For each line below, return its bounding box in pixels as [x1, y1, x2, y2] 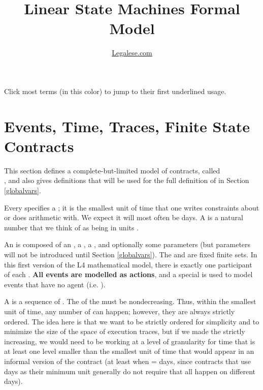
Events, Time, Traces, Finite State [4, 115, 250, 136]
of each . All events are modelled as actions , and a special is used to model [4, 269, 253, 280]
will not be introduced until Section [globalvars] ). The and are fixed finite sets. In [4, 249, 257, 259]
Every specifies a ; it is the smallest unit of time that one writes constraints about [4, 202, 259, 213]
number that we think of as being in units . [4, 222, 139, 232]
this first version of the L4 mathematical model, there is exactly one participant [4, 259, 252, 269]
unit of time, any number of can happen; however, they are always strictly [4, 306, 235, 316]
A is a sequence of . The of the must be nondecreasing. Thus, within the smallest [4, 296, 256, 307]
